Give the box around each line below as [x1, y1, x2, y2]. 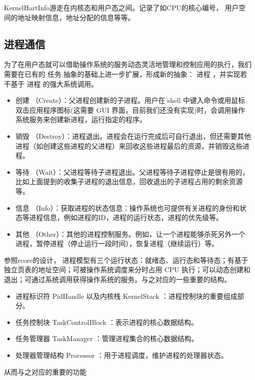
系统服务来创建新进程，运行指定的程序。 [15, 114, 146, 125]
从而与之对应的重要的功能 [4, 366, 86, 377]
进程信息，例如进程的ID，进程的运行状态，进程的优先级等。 [29, 212, 223, 222]
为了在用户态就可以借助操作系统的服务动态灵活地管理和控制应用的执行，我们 [4, 59, 252, 69]
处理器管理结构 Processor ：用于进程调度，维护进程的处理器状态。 [15, 350, 228, 360]
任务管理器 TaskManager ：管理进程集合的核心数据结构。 [15, 333, 198, 344]
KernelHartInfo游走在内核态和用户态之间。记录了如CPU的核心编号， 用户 [4, 2, 239, 12]
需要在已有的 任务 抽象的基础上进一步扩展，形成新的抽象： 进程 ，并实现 [4, 68, 240, 79]
